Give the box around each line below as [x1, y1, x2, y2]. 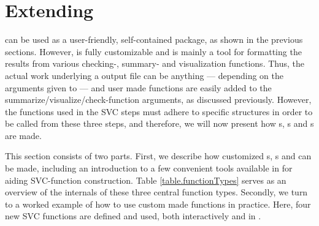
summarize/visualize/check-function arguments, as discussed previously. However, [5, 93, 312, 106]
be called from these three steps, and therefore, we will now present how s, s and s [5, 117, 314, 130]
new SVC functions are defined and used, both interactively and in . [5, 209, 261, 222]
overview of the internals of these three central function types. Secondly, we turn [5, 186, 308, 198]
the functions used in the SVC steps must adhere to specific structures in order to [5, 105, 313, 118]
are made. [5, 129, 42, 141]
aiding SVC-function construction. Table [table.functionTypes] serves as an [5, 173, 286, 186]
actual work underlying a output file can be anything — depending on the [5, 69, 283, 81]
